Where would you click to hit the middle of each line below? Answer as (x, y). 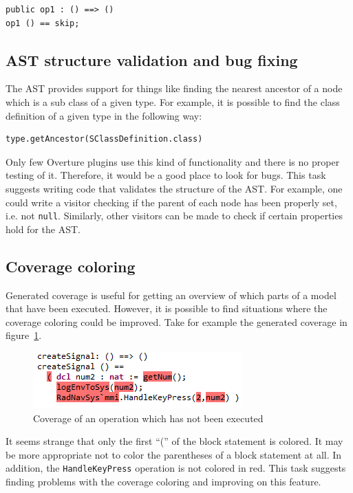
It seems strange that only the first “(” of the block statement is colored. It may (174, 441)
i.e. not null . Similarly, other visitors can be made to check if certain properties (174, 216)
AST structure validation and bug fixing (152, 59)
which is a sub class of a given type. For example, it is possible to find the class (173, 101)
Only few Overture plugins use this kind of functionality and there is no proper (173, 161)
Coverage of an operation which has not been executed (148, 418)
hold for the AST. (43, 229)
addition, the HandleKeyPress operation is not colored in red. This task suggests (176, 468)
